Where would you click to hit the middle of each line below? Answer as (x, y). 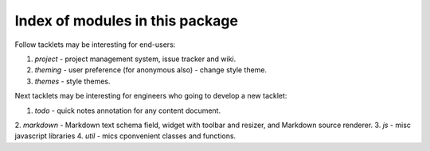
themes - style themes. (72, 81)
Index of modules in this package (127, 21)
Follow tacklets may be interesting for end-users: (95, 45)
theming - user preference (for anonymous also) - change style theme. (150, 70)
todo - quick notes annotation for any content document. (128, 110)
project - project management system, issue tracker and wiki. (135, 59)
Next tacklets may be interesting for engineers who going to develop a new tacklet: (151, 96)
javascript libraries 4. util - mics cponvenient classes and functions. (125, 136)
